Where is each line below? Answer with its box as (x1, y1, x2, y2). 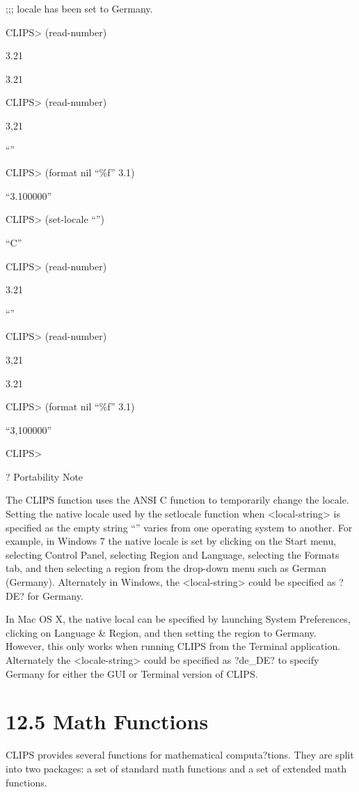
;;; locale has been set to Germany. (6, 1, 153, 15)
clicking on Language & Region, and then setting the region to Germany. (6, 625, 317, 639)
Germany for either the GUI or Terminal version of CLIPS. (6, 666, 258, 681)
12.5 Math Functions (6, 707, 209, 736)
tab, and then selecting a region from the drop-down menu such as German (6, 561, 326, 575)
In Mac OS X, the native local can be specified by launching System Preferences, (6, 612, 351, 626)
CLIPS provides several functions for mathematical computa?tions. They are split (6, 747, 354, 762)
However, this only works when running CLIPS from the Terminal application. (6, 639, 341, 653)
